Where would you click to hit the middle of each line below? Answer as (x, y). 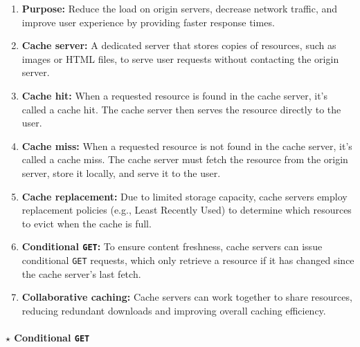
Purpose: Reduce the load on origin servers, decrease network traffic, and (180, 8)
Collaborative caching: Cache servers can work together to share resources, (187, 297)
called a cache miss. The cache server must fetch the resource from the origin (185, 159)
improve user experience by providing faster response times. (148, 22)
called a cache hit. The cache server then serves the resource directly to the (181, 109)
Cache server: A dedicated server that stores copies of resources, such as (179, 45)
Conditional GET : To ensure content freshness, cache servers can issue (172, 246)
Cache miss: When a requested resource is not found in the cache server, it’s (187, 146)
